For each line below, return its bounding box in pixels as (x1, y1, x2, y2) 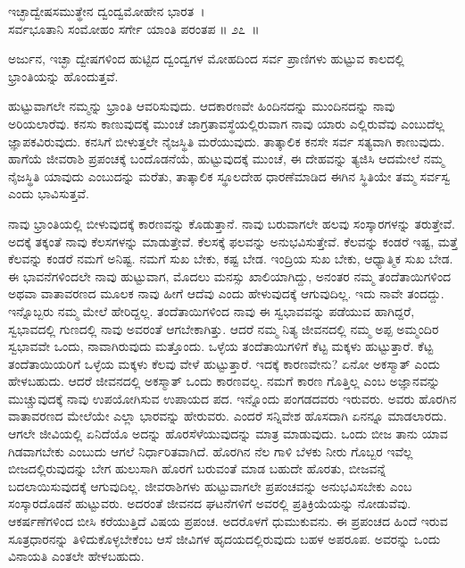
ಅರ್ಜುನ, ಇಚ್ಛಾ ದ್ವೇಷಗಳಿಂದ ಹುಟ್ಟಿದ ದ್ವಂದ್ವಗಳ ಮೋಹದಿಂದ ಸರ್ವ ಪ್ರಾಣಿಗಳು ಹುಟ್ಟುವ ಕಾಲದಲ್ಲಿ (8, 49, 404, 68)
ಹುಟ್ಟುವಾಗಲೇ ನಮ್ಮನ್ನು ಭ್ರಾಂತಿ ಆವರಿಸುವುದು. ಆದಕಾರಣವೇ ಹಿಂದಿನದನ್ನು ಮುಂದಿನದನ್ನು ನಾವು (8, 96, 395, 115)
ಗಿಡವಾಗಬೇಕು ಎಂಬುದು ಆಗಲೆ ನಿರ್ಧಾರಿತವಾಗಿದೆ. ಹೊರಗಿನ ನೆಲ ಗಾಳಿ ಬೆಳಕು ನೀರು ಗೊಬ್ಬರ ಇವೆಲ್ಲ (8, 441, 413, 460)
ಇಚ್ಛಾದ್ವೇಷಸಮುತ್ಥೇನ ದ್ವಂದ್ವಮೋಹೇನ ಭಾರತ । (8, 2, 205, 20)
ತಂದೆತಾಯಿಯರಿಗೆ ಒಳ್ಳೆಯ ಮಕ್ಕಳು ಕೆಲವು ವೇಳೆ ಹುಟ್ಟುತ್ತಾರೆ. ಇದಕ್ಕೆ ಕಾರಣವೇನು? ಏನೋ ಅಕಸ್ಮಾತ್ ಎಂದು (8, 354, 441, 372)
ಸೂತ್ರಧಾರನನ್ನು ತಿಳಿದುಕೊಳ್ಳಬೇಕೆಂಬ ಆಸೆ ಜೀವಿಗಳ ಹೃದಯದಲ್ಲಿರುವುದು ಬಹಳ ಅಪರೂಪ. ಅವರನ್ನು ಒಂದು (8, 529, 441, 547)
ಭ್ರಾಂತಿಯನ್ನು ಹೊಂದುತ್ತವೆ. (8, 66, 119, 85)
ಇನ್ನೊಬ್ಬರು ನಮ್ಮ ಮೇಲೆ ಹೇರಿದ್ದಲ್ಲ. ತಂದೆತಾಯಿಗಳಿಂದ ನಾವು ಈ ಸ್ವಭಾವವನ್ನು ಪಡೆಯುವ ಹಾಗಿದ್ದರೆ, (8, 301, 415, 320)
